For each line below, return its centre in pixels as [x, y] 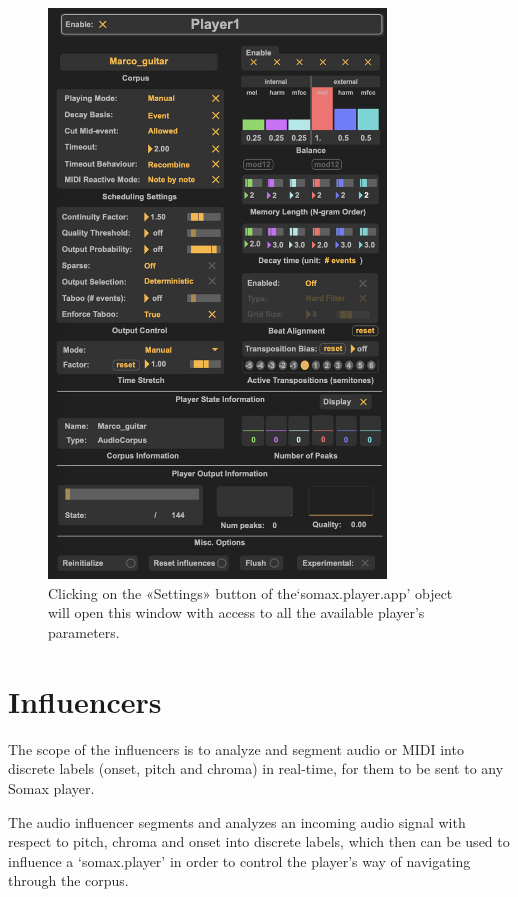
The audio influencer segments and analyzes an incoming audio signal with [237, 821]
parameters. [84, 632]
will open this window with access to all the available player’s [236, 612]
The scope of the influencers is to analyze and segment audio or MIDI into [236, 748]
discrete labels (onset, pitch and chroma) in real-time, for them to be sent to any [256, 768]
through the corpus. [68, 880]
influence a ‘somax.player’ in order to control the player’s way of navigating [239, 860]
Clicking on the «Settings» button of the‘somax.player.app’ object [250, 592]
